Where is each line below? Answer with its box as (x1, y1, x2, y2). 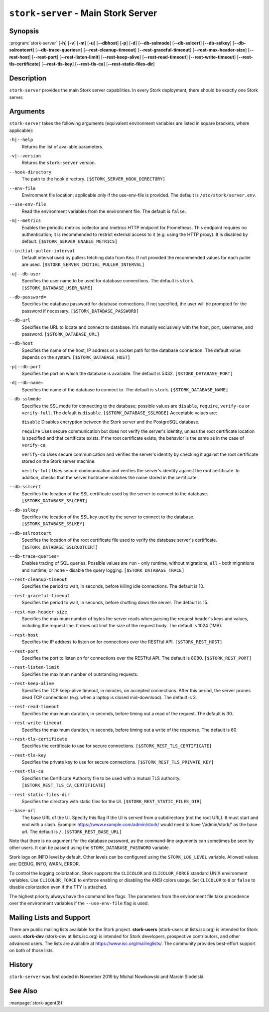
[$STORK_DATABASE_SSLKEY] (21, 521, 85, 527)
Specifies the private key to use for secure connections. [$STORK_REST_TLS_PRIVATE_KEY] (21, 759, 214, 765)
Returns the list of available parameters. (21, 143, 104, 149)
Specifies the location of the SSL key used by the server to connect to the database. (21, 514, 195, 520)
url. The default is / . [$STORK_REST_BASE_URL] (21, 829, 122, 835)
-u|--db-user (9, 271, 41, 277)
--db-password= (9, 294, 47, 300)
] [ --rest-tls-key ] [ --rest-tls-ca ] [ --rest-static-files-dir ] (38, 61, 155, 67)
